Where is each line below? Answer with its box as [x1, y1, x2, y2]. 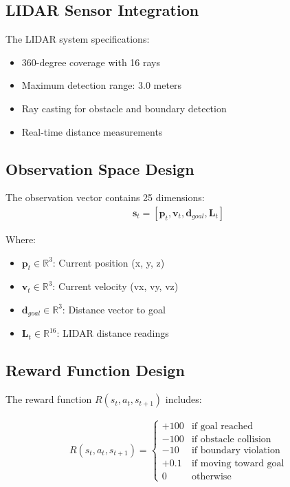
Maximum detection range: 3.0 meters [21, 78, 182, 92]
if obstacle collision [191, 434, 271, 444]
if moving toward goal [191, 458, 285, 468]
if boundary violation [191, 445, 280, 455]
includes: [165, 392, 202, 406]
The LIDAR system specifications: [5, 32, 150, 46]
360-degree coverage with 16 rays [21, 54, 161, 69]
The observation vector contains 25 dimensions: [5, 190, 205, 205]
